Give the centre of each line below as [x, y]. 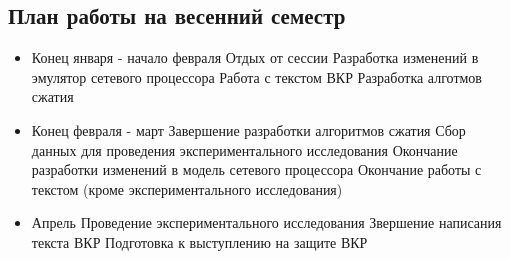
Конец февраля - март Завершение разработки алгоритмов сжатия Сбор [248, 129]
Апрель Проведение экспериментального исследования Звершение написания [266, 222]
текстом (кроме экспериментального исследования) [187, 188]
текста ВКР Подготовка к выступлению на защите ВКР [199, 241]
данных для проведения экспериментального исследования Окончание [244, 149]
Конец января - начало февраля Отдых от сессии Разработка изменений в [255, 57]
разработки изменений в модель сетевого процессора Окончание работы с [256, 169]
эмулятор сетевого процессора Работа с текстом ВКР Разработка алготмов [256, 76]
